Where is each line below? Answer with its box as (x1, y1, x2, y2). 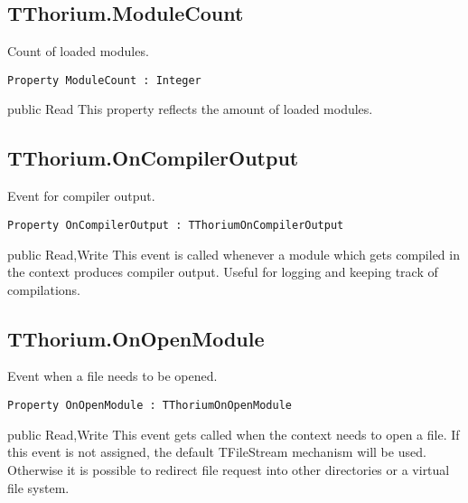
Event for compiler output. (7, 186, 155, 205)
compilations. (7, 280, 80, 299)
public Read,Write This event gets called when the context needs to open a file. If (7, 424, 460, 443)
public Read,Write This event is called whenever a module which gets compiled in (7, 244, 460, 263)
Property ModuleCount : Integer (7, 73, 201, 87)
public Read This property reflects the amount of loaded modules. (7, 100, 373, 119)
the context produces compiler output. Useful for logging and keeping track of (7, 262, 438, 281)
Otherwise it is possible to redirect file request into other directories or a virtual (7, 460, 450, 479)
